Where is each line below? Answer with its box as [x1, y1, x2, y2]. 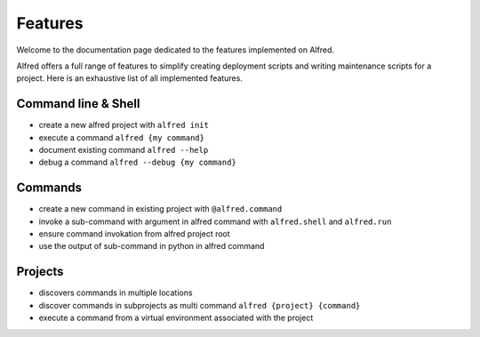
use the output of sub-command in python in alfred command [38, 241, 265, 252]
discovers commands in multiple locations [38, 287, 193, 298]
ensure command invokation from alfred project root [38, 229, 230, 239]
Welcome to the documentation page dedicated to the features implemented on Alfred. [16, 44, 335, 55]
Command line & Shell [16, 96, 140, 111]
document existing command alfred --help [38, 145, 209, 156]
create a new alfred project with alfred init [38, 120, 209, 131]
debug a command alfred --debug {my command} [38, 156, 237, 168]
